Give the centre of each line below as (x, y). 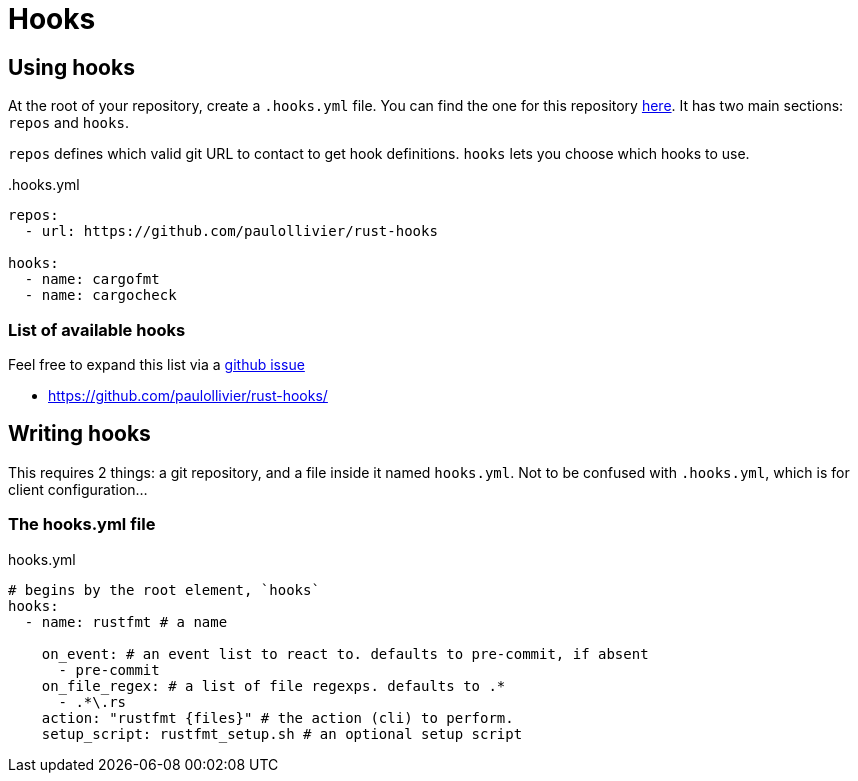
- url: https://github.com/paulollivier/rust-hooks (231, 231)
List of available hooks (97, 329)
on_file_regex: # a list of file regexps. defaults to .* (273, 685)
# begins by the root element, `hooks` (164, 589)
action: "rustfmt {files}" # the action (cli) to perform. (277, 717)
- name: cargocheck (100, 295)
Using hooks (71, 67)
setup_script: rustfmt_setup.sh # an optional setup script (282, 733)
